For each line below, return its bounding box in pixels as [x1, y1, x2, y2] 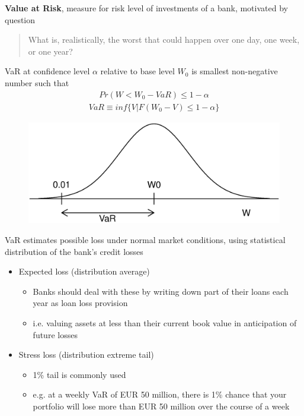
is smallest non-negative [191, 65, 278, 77]
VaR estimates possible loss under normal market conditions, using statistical [5, 233, 286, 245]
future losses [33, 328, 78, 341]
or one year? [28, 45, 73, 57]
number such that [5, 76, 69, 89]
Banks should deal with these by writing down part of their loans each [33, 285, 289, 297]
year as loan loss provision [33, 297, 128, 309]
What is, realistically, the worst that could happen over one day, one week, [28, 33, 300, 46]
